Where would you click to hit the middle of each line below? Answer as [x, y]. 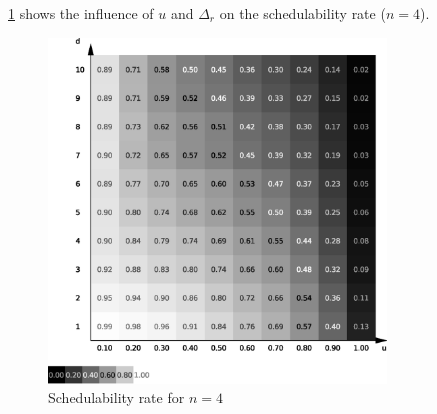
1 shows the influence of [81, 13]
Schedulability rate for [116, 397]
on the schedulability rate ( [302, 13]
